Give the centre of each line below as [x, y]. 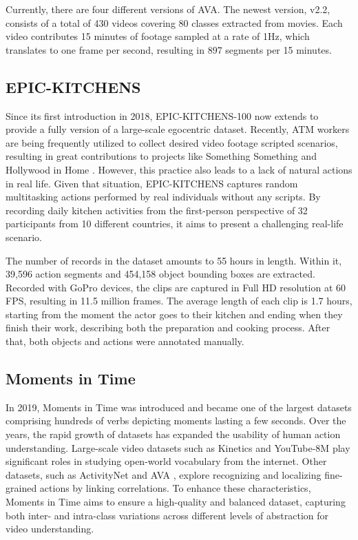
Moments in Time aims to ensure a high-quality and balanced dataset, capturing [176, 502]
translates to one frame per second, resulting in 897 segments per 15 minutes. [169, 49]
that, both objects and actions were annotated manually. [125, 341]
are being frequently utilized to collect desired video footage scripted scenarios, [172, 142]
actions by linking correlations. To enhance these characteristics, [175, 488]
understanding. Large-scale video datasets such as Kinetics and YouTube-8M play [178, 447]
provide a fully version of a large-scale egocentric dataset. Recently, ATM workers [178, 129]
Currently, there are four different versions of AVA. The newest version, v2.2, [168, 9]
